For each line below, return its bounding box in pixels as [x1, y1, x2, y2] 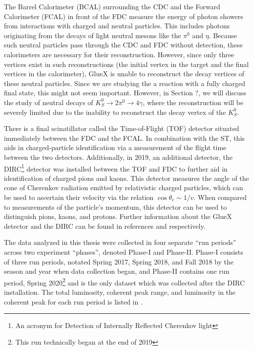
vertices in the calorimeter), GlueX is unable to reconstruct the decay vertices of [4, 68, 245, 79]
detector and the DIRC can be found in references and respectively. [4, 220, 206, 231]
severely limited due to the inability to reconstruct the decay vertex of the [4, 107, 226, 117]
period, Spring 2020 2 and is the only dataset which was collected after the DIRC [4, 276, 245, 287]
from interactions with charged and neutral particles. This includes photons [4, 21, 230, 31]
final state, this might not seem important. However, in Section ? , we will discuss [4, 87, 246, 98]
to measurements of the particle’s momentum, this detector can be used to [4, 201, 227, 212]
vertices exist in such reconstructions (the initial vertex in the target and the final [4, 59, 249, 69]
